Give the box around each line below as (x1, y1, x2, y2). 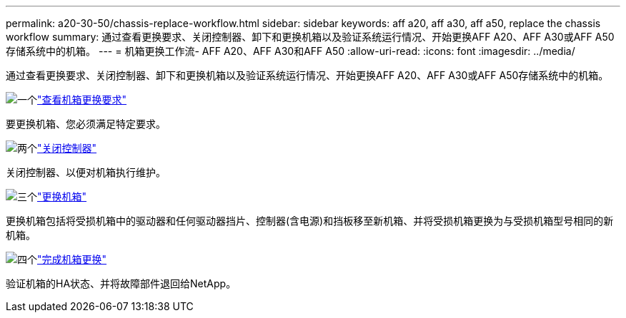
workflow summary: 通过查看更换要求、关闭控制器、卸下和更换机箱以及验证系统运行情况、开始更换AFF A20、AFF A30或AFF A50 (6, 31, 615, 43)
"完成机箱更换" (37, 253, 107, 265)
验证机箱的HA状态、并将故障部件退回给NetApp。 (6, 277, 237, 289)
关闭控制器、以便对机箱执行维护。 (6, 166, 166, 178)
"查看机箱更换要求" (37, 93, 127, 106)
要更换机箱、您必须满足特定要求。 (6, 118, 166, 130)
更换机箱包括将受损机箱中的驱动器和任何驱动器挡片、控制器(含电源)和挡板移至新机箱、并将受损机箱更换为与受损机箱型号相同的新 (6, 215, 614, 227)
